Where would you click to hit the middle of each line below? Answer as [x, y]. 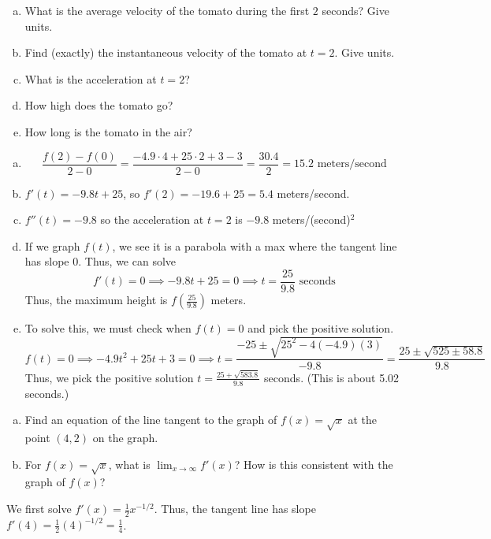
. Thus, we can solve [127, 261]
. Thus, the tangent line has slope [235, 509]
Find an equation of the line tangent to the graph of [151, 420]
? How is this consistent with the [314, 464]
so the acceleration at [152, 219]
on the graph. [125, 438]
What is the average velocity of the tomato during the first [167, 10]
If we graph [52, 245]
